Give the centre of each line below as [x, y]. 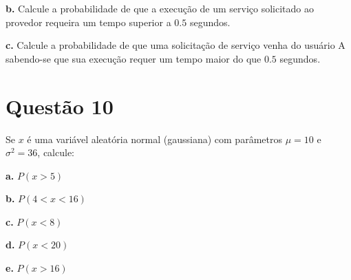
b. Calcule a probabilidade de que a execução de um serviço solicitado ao [160, 8]
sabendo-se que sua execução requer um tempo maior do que [134, 58]
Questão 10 [60, 106]
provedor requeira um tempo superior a [88, 22]
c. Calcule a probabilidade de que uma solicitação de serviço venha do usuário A [175, 45]
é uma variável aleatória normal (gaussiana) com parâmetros [155, 139]
